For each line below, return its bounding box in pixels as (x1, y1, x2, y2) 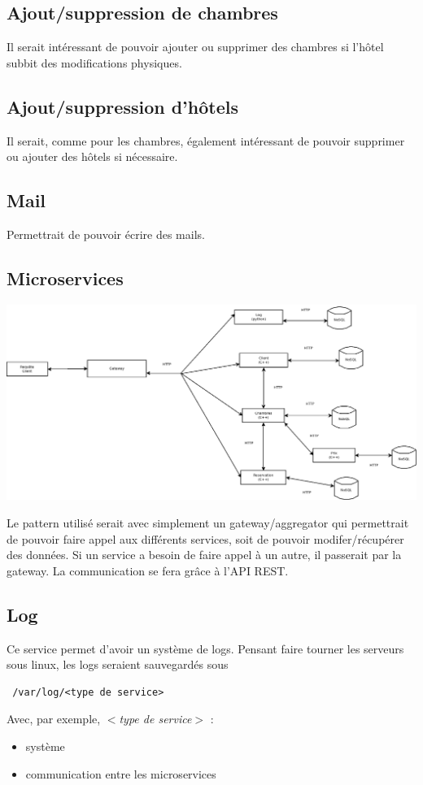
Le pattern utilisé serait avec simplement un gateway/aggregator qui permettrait (7, 514, 409, 531)
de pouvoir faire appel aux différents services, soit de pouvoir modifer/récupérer (7, 530, 404, 547)
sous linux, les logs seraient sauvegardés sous (7, 656, 229, 673)
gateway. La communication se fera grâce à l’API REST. (7, 562, 289, 579)
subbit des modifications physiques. (7, 54, 182, 71)
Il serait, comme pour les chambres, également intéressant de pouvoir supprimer (7, 132, 405, 149)
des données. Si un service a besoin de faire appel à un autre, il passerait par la (7, 546, 402, 563)
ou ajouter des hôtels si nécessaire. (7, 148, 178, 165)
